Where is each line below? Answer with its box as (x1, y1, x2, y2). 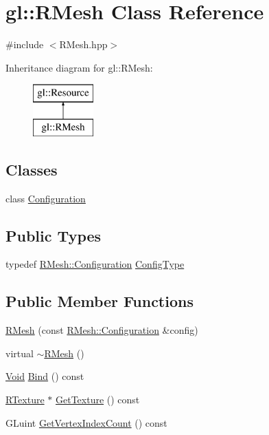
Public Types (5, 224, 102, 246)
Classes (5, 158, 58, 180)
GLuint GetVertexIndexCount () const (5, 415, 167, 429)
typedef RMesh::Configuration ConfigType (5, 257, 185, 271)
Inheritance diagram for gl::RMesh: (5, 60, 153, 74)
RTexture (5, 392, 45, 407)
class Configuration (5, 191, 86, 205)
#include (5, 37, 44, 52)
